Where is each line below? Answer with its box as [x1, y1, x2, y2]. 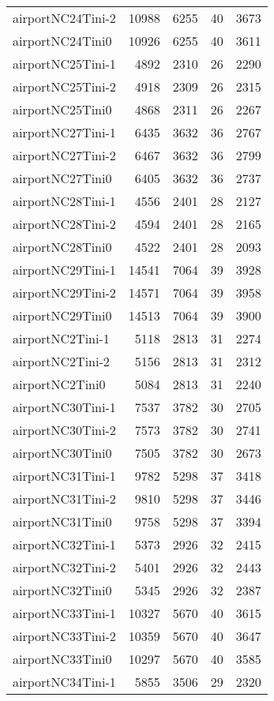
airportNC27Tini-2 [13, 146, 116, 164]
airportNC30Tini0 [13, 444, 112, 462]
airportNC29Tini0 [13, 306, 112, 324]
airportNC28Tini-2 [13, 215, 116, 233]
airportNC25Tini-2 [13, 77, 116, 96]
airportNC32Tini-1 [13, 535, 116, 553]
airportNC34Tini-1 [13, 673, 116, 691]
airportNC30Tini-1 [13, 398, 116, 416]
